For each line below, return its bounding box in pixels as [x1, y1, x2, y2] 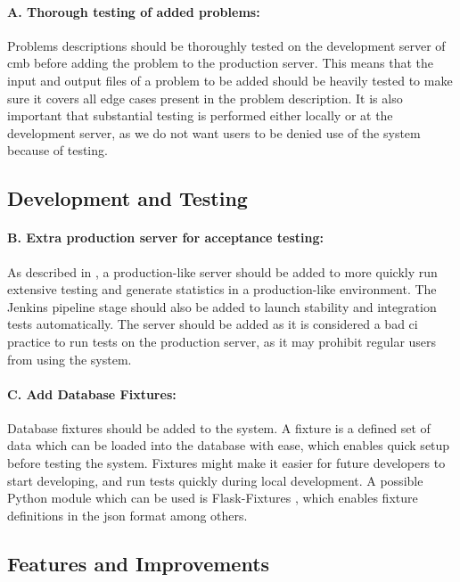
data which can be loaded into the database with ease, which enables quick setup [7, 436, 450, 455]
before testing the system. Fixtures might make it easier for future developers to [7, 454, 446, 472]
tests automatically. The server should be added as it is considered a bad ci [7, 315, 418, 333]
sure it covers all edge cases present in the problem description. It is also [7, 88, 403, 107]
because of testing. [7, 141, 108, 160]
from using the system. [7, 349, 132, 368]
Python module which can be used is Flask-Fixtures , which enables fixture [7, 488, 418, 507]
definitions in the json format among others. [7, 505, 248, 524]
